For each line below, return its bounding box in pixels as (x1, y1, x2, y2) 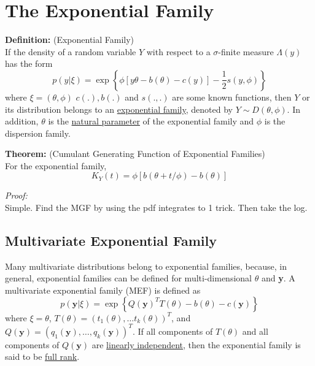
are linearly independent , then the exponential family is (91, 338, 301, 351)
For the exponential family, (5, 159, 107, 172)
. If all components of (132, 324, 213, 337)
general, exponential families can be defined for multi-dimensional (5, 272, 252, 284)
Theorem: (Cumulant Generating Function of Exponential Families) (5, 147, 265, 160)
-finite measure (218, 45, 274, 58)
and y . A (261, 272, 295, 284)
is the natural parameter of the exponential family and (48, 115, 254, 128)
